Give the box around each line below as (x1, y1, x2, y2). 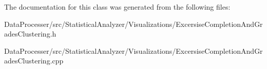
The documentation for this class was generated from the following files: (4, 2, 231, 12)
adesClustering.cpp (4, 55, 64, 66)
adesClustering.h (4, 28, 56, 39)
